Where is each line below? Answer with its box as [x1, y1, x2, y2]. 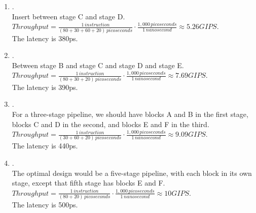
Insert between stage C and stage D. [12, 11, 125, 21]
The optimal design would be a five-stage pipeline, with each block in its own [12, 167, 252, 178]
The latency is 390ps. [12, 81, 78, 92]
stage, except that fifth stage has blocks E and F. [12, 177, 165, 188]
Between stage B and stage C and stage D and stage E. [12, 59, 184, 70]
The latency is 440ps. [12, 140, 78, 151]
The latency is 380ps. [12, 33, 78, 43]
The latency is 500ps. [12, 199, 78, 210]
